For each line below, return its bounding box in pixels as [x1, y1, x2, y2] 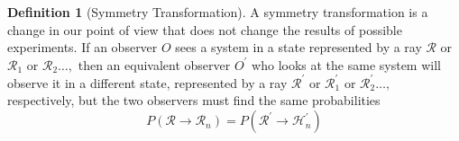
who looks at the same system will [252, 55, 441, 74]
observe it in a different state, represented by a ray [7, 73, 288, 92]
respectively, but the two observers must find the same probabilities [7, 91, 381, 110]
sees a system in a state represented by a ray [175, 38, 422, 57]
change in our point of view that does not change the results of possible [7, 20, 402, 39]
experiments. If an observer [7, 38, 158, 57]
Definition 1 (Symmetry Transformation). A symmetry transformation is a [7, 3, 428, 21]
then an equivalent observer [78, 55, 231, 74]
